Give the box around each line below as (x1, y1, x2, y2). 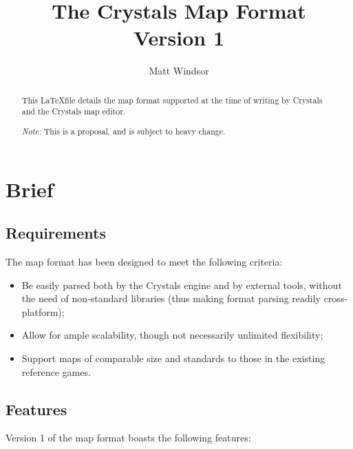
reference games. (21, 364, 91, 379)
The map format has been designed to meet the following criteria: (6, 254, 283, 268)
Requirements (6, 222, 106, 243)
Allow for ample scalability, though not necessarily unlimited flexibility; (21, 328, 323, 342)
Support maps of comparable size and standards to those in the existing (21, 350, 325, 365)
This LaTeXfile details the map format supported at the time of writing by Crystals (21, 94, 323, 106)
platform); (21, 304, 65, 319)
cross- (323, 291, 348, 306)
